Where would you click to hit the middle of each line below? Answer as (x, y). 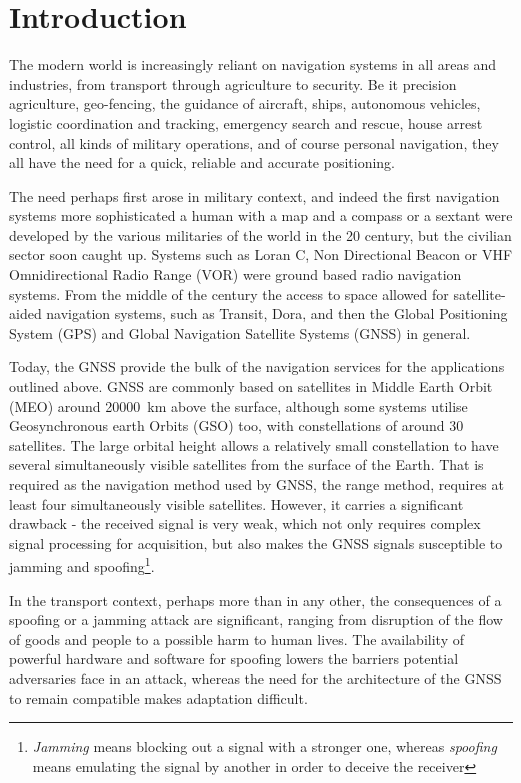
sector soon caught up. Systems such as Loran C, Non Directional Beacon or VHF (261, 254)
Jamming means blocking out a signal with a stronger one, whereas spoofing (264, 746)
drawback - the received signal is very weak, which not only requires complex (245, 523)
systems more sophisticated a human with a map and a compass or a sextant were (261, 215)
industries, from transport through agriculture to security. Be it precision (233, 83)
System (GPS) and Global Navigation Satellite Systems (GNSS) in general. (240, 332)
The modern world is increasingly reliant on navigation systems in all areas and (253, 64)
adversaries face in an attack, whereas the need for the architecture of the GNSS (255, 678)
